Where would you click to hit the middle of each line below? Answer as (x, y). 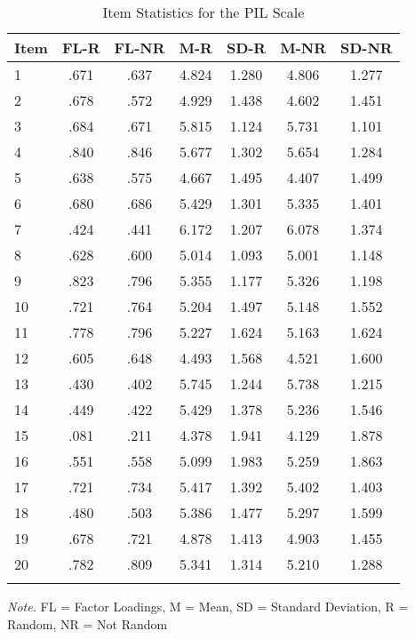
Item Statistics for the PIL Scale (204, 12)
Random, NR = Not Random (88, 623)
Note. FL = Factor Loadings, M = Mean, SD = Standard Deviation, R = (208, 606)
